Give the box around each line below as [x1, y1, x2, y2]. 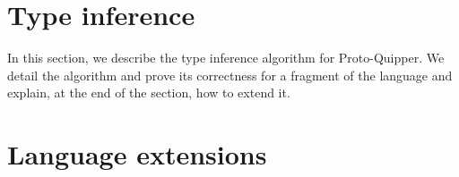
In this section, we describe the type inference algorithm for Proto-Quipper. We [7, 48, 445, 67]
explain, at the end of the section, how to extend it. [7, 83, 290, 102]
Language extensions [7, 136, 267, 173]
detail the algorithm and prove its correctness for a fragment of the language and [7, 65, 453, 84]
